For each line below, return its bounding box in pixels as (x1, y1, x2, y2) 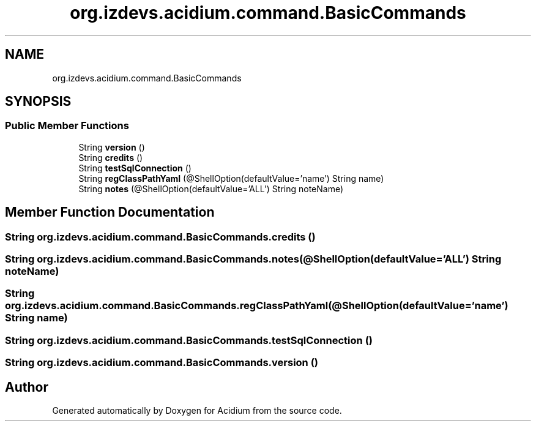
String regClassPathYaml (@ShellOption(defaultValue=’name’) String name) (78, 173, 384, 184)
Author (5, 379, 48, 395)
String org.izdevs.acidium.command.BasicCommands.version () (5, 356, 318, 369)
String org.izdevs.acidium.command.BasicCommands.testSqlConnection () (5, 334, 373, 346)
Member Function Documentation (5, 204, 215, 220)
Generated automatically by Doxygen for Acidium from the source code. (52, 405, 342, 416)
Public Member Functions (5, 119, 129, 132)
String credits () (78, 152, 143, 163)
